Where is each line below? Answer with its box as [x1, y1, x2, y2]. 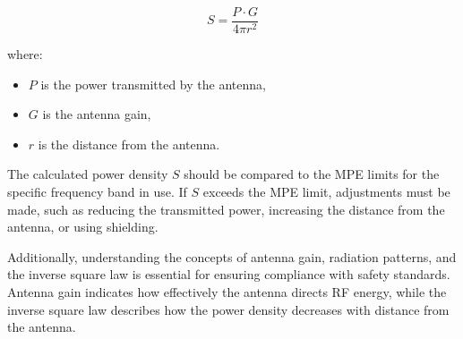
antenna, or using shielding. [7, 217, 159, 236]
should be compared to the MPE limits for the [184, 165, 440, 183]
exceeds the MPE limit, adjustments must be [202, 182, 450, 201]
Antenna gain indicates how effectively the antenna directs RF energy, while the [7, 283, 447, 301]
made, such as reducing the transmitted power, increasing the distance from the [7, 199, 445, 218]
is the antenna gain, [42, 105, 151, 123]
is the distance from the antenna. [38, 134, 220, 153]
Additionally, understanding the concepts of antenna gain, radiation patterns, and [7, 247, 457, 266]
